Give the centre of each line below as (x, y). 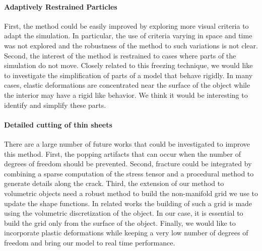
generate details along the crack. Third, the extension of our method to (114, 183)
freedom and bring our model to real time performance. (90, 242)
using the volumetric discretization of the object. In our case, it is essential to (124, 213)
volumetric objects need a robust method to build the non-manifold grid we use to (131, 193)
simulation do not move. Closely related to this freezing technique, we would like (128, 65)
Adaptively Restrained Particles (61, 6)
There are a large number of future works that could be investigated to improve (127, 143)
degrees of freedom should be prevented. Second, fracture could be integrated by (128, 164)
